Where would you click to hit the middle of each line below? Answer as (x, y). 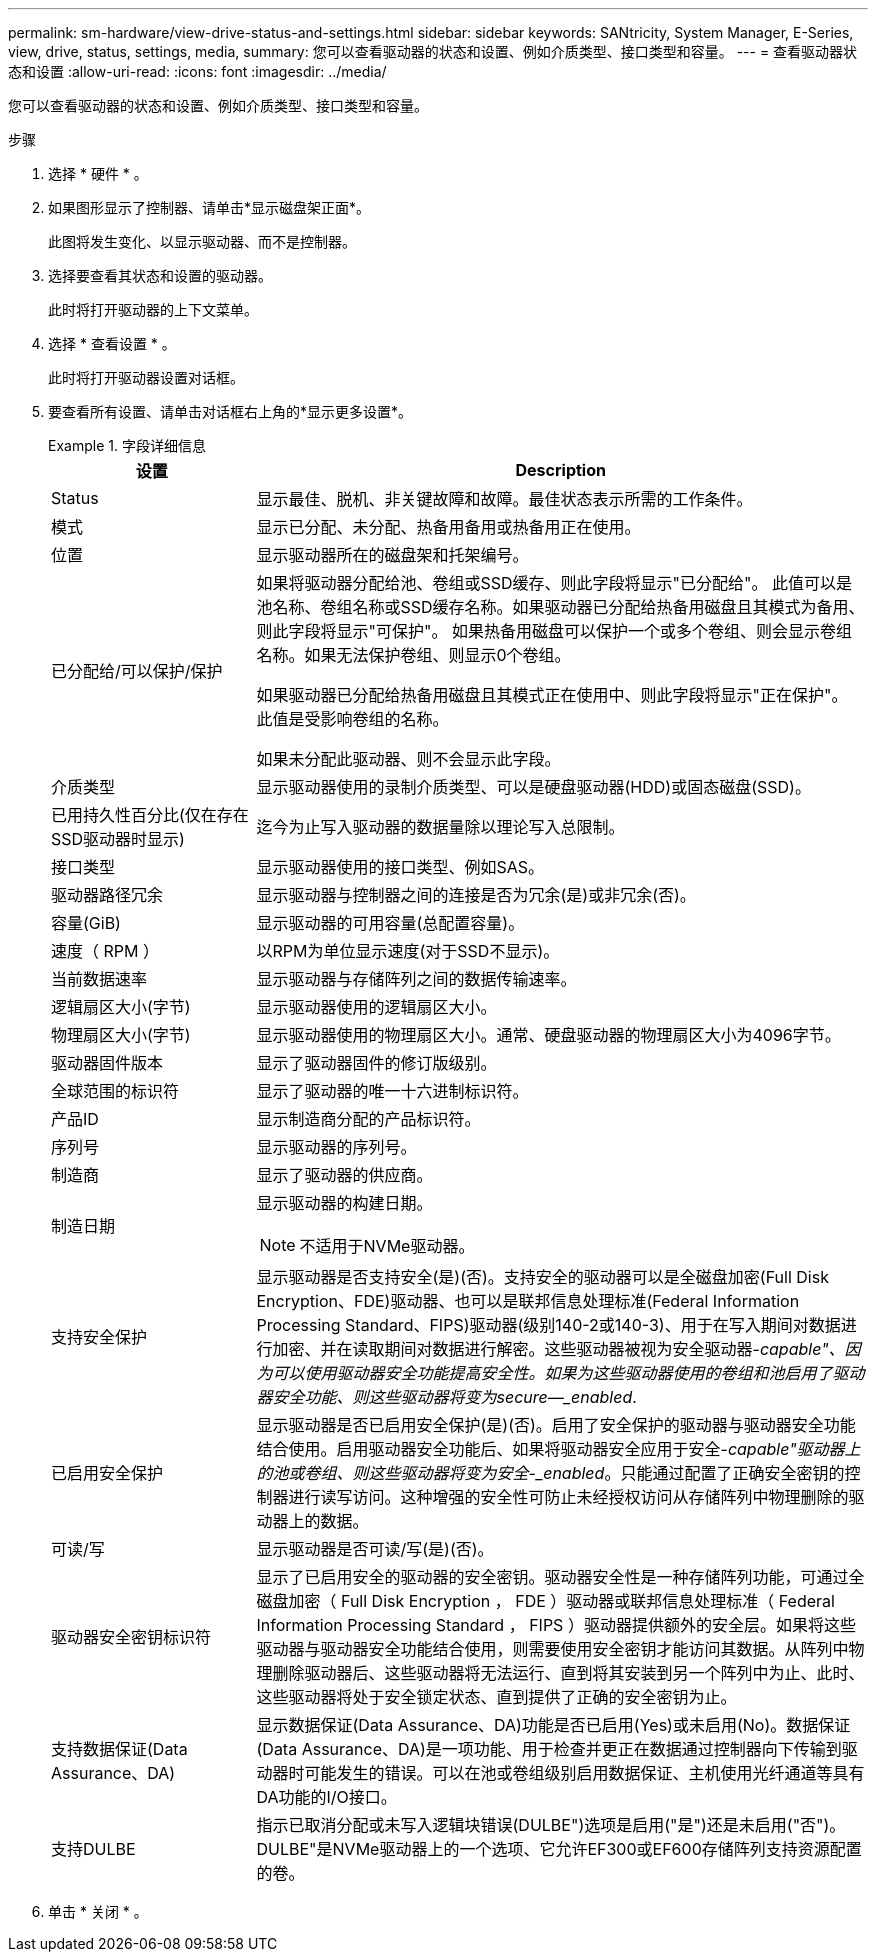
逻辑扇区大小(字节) (121, 1007)
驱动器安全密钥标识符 (131, 1637)
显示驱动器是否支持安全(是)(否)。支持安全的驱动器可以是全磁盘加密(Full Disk (542, 1277)
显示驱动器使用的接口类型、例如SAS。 (400, 867)
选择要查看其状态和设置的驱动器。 (160, 275)
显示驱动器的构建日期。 (344, 1203)
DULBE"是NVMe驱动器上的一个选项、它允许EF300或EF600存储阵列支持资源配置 (559, 1849)
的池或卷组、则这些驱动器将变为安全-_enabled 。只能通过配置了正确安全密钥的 (550, 1473)
